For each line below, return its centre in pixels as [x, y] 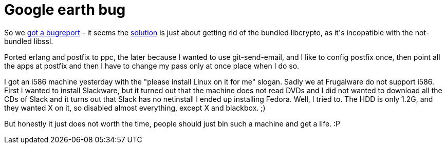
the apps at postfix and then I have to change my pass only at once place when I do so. [152, 66]
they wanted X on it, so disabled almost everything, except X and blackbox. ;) [135, 108]
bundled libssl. [29, 41]
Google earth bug [65, 10]
